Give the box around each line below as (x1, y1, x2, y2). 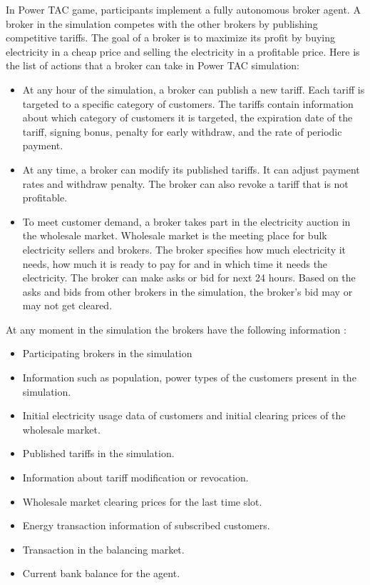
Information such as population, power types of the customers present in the (22, 370, 356, 385)
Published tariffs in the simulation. (22, 446, 175, 461)
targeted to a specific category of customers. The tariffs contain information (22, 96, 354, 111)
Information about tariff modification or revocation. (22, 470, 249, 485)
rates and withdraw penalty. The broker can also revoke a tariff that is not (22, 176, 349, 191)
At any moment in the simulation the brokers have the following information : (6, 321, 346, 336)
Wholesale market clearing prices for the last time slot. (22, 494, 262, 509)
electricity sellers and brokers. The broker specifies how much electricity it (22, 241, 346, 256)
